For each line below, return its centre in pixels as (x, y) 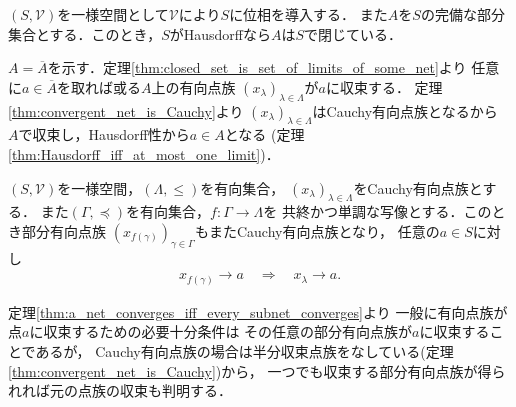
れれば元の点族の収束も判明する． (120, 390)
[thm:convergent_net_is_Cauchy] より (126, 110)
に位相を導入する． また (308, 14)
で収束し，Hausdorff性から (104, 134)
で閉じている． (353, 33)
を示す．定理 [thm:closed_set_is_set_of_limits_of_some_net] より (257, 67)
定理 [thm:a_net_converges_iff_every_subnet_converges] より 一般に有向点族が (258, 311)
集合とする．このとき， (85, 33)
